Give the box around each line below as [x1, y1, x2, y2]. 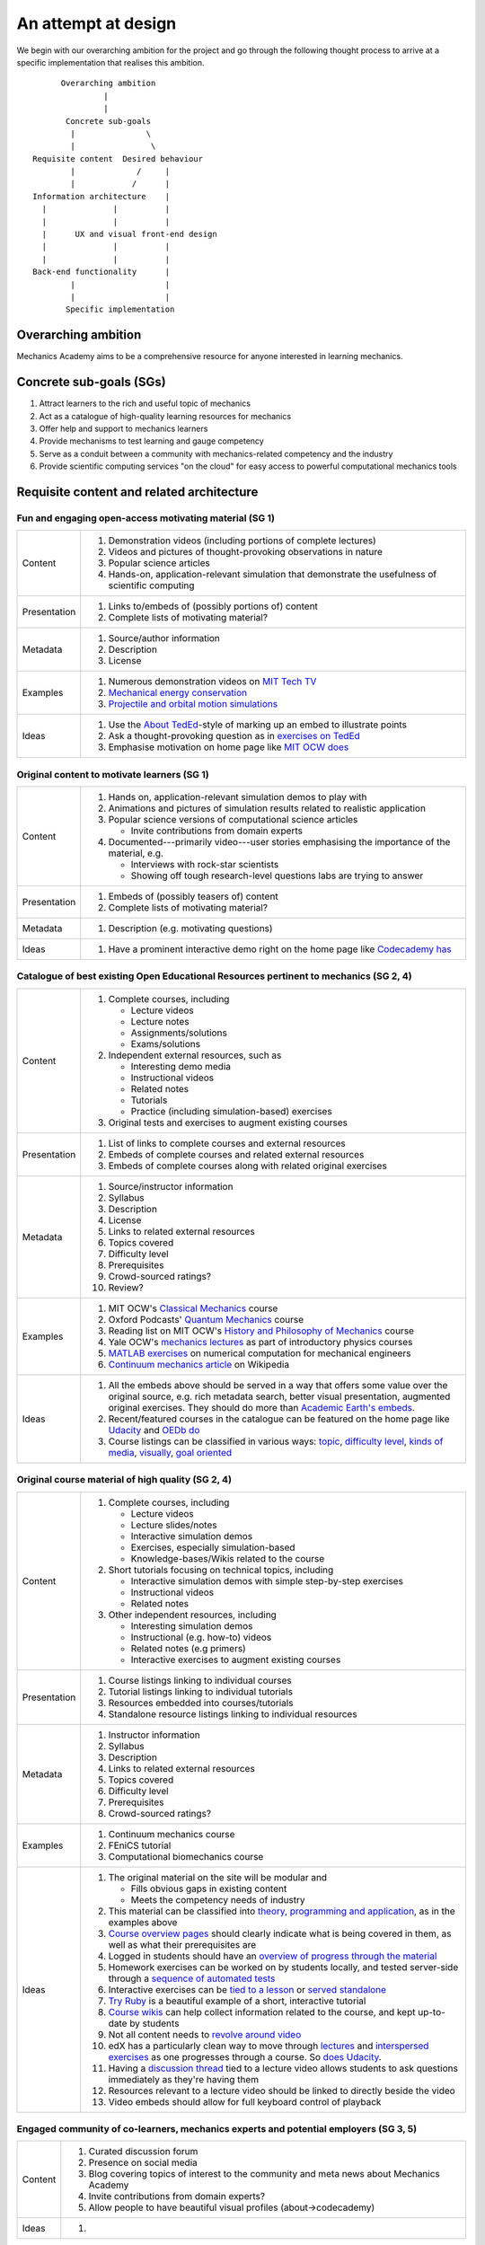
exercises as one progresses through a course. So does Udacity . [108, 2050, 382, 2063]
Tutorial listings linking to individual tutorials [108, 1685, 294, 1697]
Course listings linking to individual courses [108, 1674, 292, 1686]
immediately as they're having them [108, 2073, 260, 2085]
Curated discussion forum [88, 2145, 198, 2158]
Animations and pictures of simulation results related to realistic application [108, 802, 427, 814]
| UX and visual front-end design [41, 229, 217, 240]
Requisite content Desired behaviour [32, 154, 204, 163]
